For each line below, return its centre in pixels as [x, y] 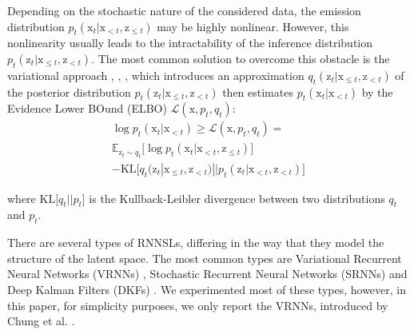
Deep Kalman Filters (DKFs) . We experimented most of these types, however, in [207, 290]
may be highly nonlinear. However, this [253, 26]
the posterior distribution [69, 91]
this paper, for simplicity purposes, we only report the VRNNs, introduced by [198, 305]
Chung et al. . [41, 321]
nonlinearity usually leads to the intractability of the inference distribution [190, 43]
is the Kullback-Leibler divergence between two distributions [237, 198]
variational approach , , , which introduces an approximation [156, 75]
